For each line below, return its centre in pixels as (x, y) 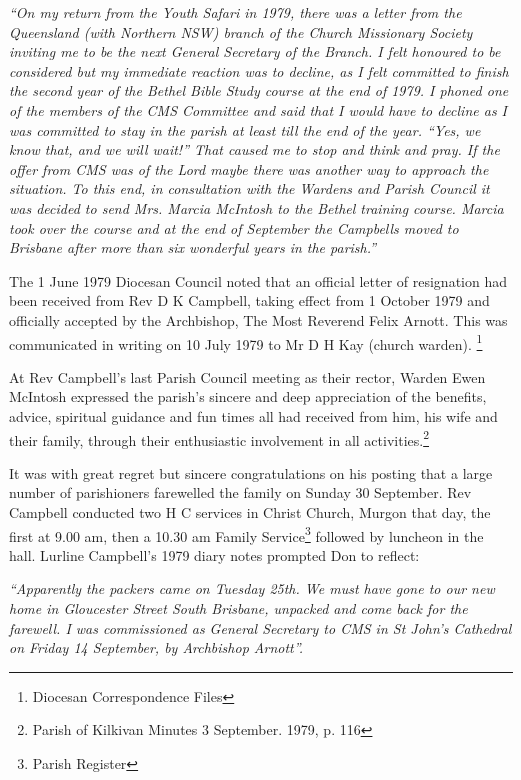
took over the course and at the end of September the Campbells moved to (234, 227)
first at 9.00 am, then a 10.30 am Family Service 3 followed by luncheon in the (246, 534)
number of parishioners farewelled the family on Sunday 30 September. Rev (240, 492)
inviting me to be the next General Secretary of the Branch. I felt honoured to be (255, 51)
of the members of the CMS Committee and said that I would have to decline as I (258, 109)
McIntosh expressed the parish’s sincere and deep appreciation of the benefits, (248, 396)
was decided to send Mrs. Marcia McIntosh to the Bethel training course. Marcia (256, 207)
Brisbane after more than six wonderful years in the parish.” (193, 247)
